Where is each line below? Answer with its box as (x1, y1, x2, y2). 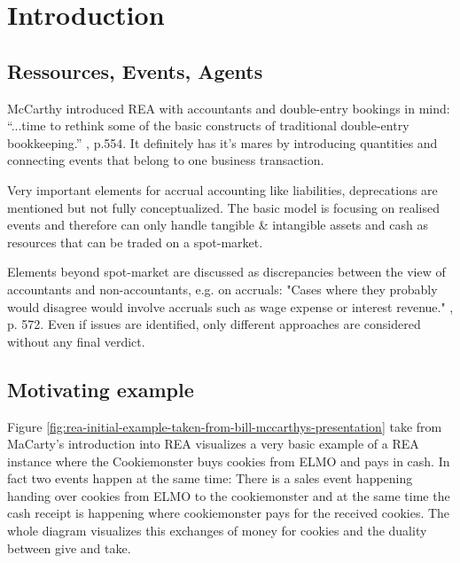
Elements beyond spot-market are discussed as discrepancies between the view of (7, 262, 446, 281)
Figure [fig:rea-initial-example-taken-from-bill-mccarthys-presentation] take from (7, 417, 442, 435)
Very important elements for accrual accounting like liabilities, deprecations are (7, 180, 438, 199)
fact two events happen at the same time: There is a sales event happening (7, 469, 413, 488)
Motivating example (7, 375, 194, 403)
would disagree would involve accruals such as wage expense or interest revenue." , (7, 297, 454, 316)
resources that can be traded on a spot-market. (7, 232, 263, 251)
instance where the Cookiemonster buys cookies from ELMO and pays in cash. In (7, 451, 450, 470)
